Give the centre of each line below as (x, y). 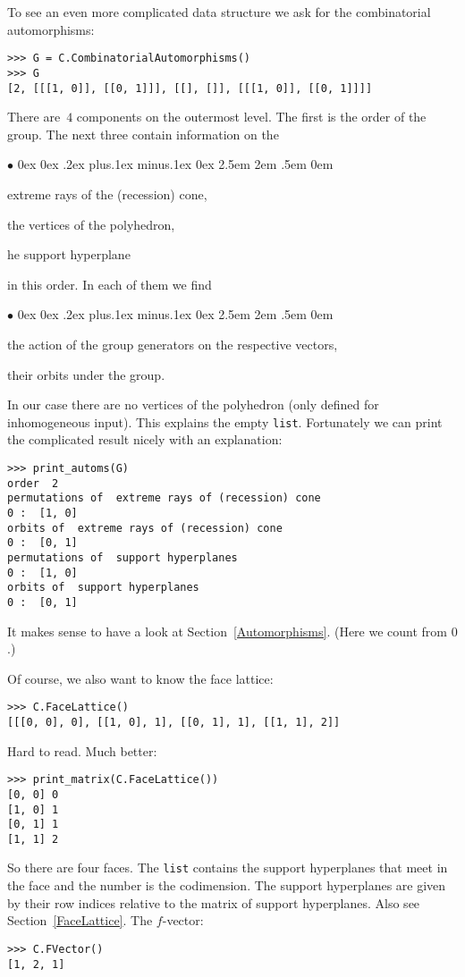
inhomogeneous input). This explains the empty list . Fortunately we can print (225, 421)
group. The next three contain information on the (143, 134)
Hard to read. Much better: (82, 750)
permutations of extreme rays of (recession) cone (164, 498)
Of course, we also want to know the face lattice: (140, 678)
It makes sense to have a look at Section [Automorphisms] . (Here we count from (228, 631)
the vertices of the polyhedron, (91, 224)
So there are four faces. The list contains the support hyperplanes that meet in (228, 868)
